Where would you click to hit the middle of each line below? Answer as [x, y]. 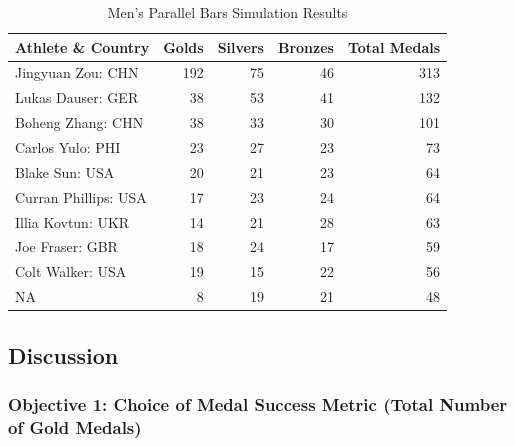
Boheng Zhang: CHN [79, 122]
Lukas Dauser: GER [77, 97]
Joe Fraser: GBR [66, 246]
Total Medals [394, 46]
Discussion [63, 354]
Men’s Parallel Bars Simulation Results [227, 12]
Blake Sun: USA [65, 171]
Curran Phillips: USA [81, 196]
